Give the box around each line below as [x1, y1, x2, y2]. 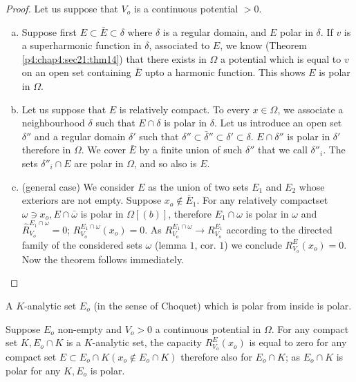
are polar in [74, 155, 124, 170]
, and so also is [134, 155, 197, 170]
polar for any [6, 363, 61, 377]
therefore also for [180, 349, 252, 363]
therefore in [21, 142, 71, 157]
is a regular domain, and [162, 24, 267, 39]
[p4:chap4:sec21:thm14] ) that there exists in [21, 51, 207, 66]
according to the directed [226, 222, 332, 237]
